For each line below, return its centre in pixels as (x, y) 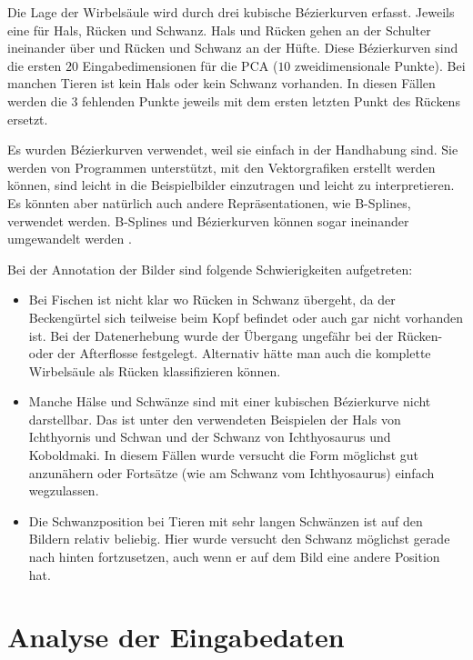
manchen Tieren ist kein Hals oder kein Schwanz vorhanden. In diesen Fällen (221, 83)
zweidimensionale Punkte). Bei (380, 65)
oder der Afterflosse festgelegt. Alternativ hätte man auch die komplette (230, 353)
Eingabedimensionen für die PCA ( (180, 65)
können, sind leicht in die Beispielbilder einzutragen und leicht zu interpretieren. (231, 185)
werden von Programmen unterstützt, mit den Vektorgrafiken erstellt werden (221, 167)
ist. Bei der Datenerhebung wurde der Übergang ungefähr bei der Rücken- (236, 335)
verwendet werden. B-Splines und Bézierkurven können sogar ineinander (208, 220)
